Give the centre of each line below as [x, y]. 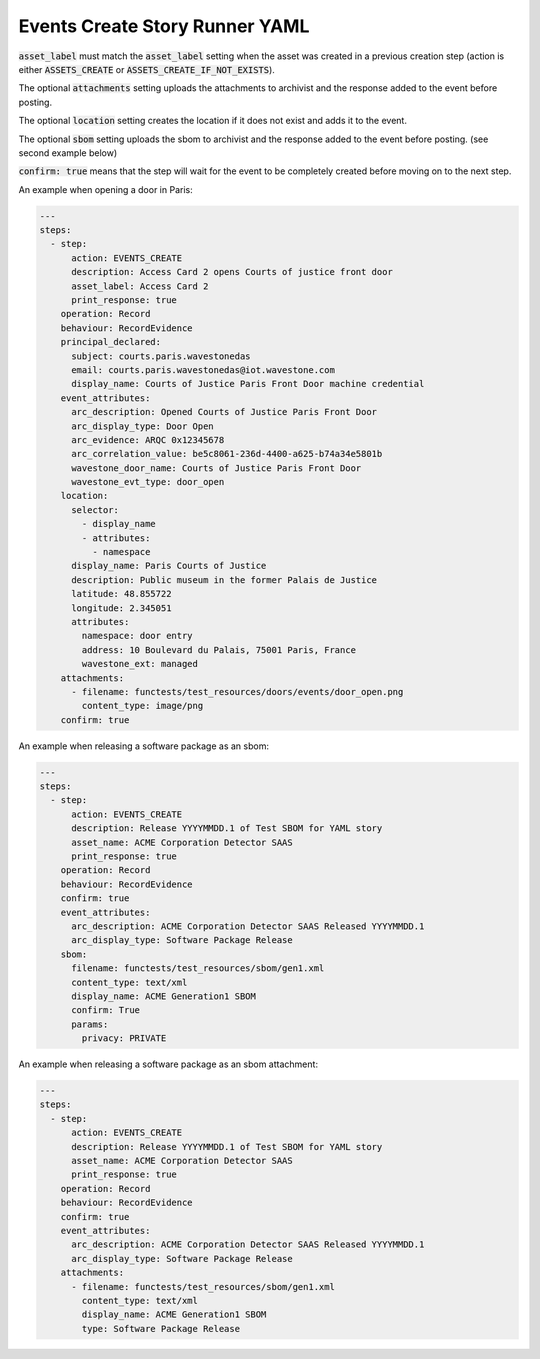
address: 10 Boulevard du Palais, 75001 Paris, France [219, 649]
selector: [95, 509]
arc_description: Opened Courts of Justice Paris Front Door [224, 412]
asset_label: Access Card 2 [140, 286]
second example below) [68, 152]
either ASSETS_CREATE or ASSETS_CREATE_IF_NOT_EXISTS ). [146, 69]
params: [90, 1024]
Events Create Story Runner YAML [164, 26]
